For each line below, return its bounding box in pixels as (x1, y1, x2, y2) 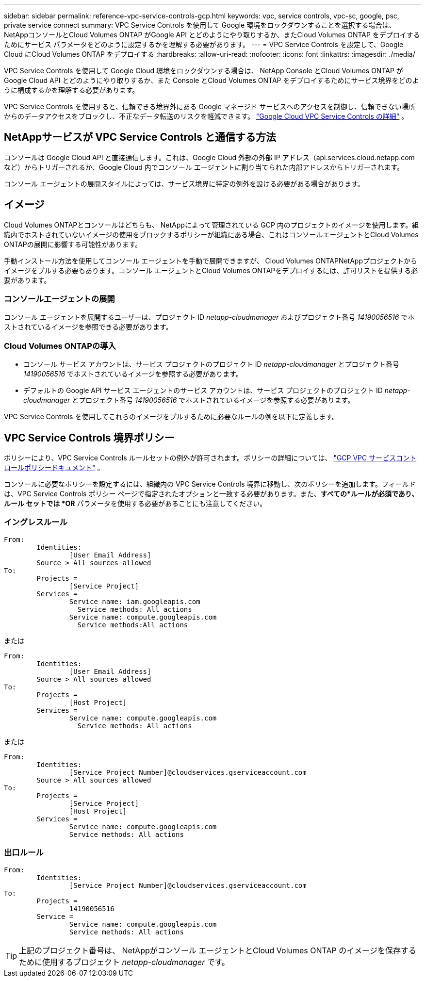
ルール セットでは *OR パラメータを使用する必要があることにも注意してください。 (4, 499, 267, 508)
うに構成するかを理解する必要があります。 (4, 86, 139, 94)
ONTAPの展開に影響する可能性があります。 (4, 240, 142, 248)
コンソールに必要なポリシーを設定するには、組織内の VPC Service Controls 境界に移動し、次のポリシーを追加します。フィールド (4, 480, 416, 489)
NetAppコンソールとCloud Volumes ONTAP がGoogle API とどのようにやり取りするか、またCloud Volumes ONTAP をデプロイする (4, 31, 420, 39)
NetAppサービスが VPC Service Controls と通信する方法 (4, 131, 276, 144)
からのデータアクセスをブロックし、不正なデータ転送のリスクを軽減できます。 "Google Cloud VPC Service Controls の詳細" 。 (4, 112, 409, 120)
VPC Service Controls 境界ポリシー (4, 431, 175, 444)
